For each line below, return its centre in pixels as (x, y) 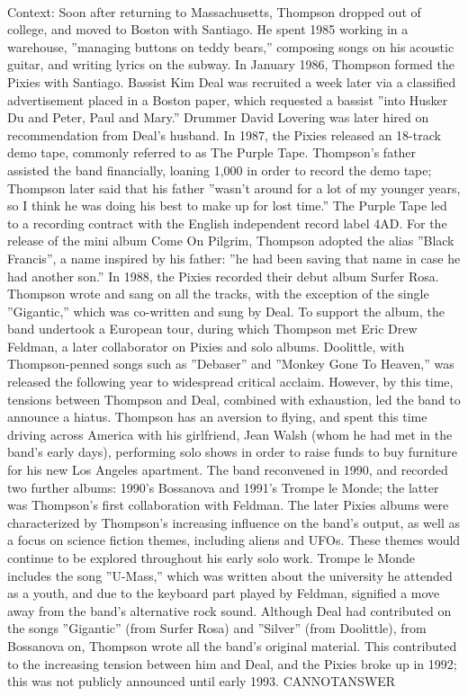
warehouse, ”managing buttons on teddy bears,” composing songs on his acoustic (231, 46)
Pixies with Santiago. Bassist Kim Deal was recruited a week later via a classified (232, 81)
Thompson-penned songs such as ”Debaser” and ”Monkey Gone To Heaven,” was (231, 364)
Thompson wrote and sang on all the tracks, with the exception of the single (218, 294)
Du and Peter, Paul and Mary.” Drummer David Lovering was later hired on (218, 117)
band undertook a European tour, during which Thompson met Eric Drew (212, 329)
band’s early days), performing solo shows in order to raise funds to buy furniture (232, 452)
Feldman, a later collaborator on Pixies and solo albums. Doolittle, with (206, 346)
